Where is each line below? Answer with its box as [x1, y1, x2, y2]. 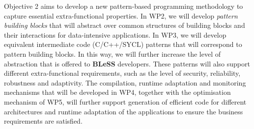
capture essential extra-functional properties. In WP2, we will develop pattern [4, 10, 238, 21]
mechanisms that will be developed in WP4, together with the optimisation [4, 87, 231, 97]
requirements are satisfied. [4, 116, 83, 126]
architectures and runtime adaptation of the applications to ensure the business [4, 106, 243, 116]
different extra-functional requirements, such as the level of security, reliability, [4, 68, 241, 78]
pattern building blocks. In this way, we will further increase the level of [4, 48, 221, 59]
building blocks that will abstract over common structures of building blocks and [4, 20, 245, 30]
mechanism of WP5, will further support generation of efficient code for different [4, 96, 247, 107]
